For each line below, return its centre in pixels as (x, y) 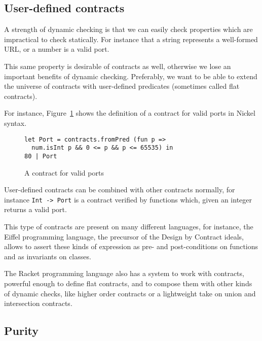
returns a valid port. (35, 209)
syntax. (15, 123)
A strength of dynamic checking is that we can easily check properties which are (128, 29)
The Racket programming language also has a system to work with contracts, (124, 273)
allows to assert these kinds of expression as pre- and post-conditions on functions (131, 246)
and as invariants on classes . (48, 256)
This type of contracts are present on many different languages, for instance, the (129, 226)
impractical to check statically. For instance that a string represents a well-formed (131, 39)
